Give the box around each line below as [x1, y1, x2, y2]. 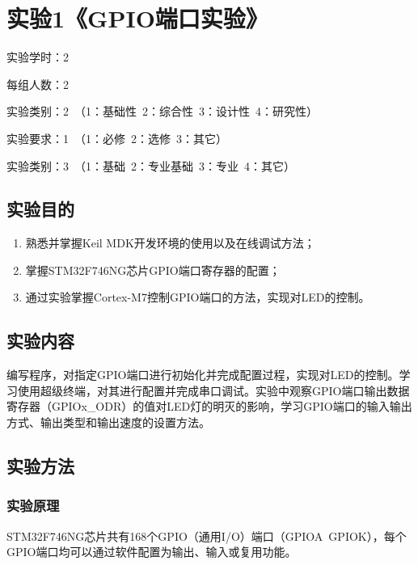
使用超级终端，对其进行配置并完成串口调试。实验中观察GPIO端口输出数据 [17, 382, 410, 398]
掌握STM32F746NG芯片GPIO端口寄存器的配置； [25, 261, 281, 278]
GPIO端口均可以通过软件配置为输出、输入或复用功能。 [6, 543, 297, 560]
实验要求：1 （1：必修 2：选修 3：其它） [6, 129, 227, 146]
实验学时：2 [6, 48, 69, 65]
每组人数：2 [6, 75, 69, 92]
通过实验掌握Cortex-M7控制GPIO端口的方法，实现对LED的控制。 [25, 289, 370, 306]
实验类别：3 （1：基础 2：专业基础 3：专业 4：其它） [6, 157, 295, 174]
